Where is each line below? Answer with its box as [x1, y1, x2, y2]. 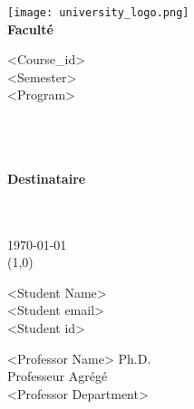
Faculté [7, 19, 53, 38]
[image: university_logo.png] [7, 6, 189, 19]
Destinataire [7, 168, 86, 187]
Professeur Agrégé [7, 366, 108, 385]
